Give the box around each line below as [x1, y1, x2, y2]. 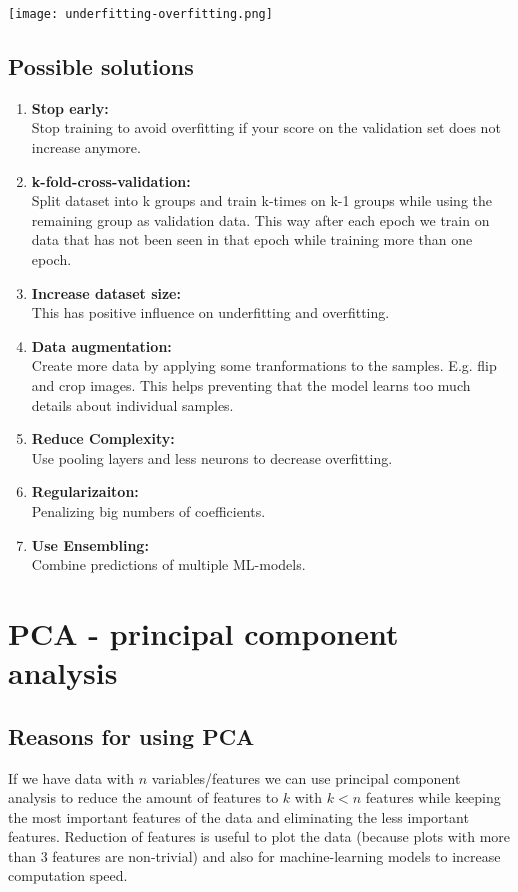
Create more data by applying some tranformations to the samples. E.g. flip [31, 355, 497, 376]
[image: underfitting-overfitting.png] [8, 7, 273, 21]
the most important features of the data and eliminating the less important [8, 806, 469, 827]
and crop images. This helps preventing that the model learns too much [31, 374, 471, 395]
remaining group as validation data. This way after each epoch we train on [31, 209, 490, 230]
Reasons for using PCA [8, 720, 255, 751]
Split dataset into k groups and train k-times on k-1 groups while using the [31, 190, 492, 211]
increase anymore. [31, 137, 141, 158]
